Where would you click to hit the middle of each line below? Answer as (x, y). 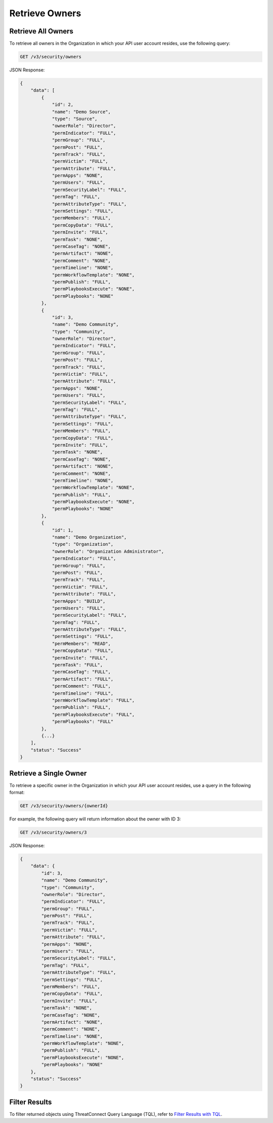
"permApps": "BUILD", (79, 601)
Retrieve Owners (45, 13)
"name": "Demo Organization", (89, 537)
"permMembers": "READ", (81, 643)
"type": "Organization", (83, 544)
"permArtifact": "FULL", (83, 679)
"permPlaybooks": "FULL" (83, 722)
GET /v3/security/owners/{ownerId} (64, 806)
